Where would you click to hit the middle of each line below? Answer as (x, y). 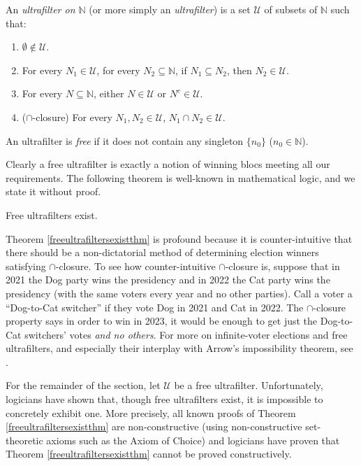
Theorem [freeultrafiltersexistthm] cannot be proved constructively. (149, 454)
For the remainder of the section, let (83, 385)
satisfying (26, 266)
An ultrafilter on (40, 9)
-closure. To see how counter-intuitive (135, 266)
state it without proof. (53, 191)
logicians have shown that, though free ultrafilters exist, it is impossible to (164, 399)
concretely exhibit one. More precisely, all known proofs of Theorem (151, 412)
